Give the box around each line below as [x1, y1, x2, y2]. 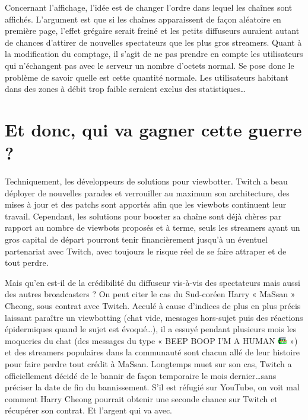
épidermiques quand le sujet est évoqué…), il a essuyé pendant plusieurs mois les [5, 323, 297, 335]
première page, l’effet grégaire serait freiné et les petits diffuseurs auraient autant [5, 24, 300, 37]
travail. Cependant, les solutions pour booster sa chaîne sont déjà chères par [5, 209, 282, 222]
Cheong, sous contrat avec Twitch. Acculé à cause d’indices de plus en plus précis [5, 300, 301, 311]
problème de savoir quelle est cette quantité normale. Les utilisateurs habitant [5, 71, 288, 83]
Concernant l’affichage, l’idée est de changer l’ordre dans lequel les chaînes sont [5, 1, 293, 13]
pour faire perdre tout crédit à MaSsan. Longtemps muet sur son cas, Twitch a [5, 357, 292, 370]
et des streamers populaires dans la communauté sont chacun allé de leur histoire [5, 346, 300, 358]
